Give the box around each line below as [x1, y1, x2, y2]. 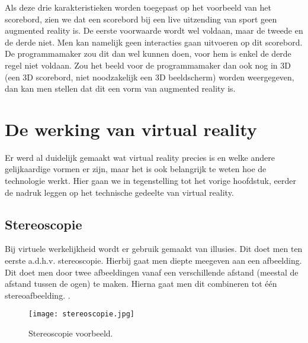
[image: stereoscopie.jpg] [28, 310, 134, 319]
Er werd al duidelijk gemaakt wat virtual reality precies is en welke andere [5, 151, 275, 163]
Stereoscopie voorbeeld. [28, 327, 113, 339]
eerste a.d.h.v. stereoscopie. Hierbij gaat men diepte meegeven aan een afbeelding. [5, 254, 302, 267]
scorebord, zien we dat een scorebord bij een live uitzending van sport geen [5, 12, 277, 25]
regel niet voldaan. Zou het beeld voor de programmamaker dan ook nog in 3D [5, 59, 291, 71]
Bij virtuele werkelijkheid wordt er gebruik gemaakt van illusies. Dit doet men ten [5, 242, 303, 255]
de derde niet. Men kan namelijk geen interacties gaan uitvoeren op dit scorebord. [5, 35, 303, 48]
